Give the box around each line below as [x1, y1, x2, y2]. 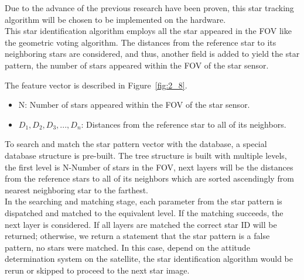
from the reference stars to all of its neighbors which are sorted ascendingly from [5, 172, 294, 185]
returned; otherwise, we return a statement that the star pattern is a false [5, 230, 270, 242]
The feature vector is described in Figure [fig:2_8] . [5, 78, 187, 91]
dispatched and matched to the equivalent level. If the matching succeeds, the [5, 206, 283, 218]
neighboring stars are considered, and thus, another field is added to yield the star [5, 47, 300, 60]
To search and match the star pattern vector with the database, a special [5, 138, 267, 150]
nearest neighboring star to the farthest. [5, 183, 149, 196]
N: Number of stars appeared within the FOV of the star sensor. [18, 98, 250, 111]
